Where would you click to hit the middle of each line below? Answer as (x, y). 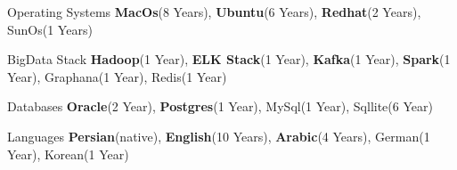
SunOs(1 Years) (50, 29)
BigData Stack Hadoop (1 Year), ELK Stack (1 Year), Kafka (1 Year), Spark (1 (229, 59)
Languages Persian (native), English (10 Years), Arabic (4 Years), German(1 (219, 136)
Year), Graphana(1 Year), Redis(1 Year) (117, 76)
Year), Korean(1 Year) (68, 154)
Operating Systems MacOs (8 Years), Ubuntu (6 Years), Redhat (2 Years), (214, 12)
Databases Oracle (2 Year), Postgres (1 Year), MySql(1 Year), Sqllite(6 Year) (220, 106)
